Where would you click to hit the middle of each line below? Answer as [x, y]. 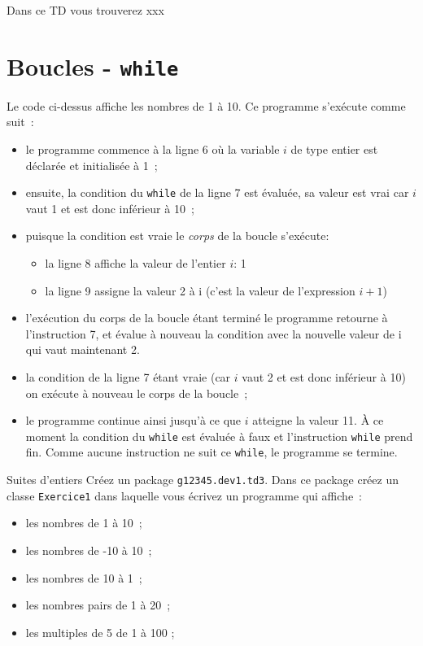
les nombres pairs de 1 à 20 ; [98, 605]
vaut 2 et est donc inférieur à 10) [324, 377]
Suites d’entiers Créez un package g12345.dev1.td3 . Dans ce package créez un [203, 480]
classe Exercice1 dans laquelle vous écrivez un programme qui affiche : [184, 495]
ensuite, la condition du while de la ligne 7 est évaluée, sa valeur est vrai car [217, 192]
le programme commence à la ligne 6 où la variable [153, 149]
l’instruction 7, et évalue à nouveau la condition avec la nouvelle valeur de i [214, 333]
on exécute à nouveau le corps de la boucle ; [137, 393]
